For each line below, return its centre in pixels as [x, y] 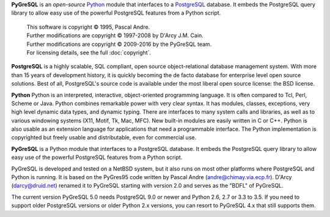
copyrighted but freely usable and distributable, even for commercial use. [104, 138]
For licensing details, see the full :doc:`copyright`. [89, 53]
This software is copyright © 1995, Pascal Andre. [88, 27]
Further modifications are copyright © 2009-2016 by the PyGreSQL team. [119, 44]
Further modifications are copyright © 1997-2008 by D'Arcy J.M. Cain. [115, 35]
